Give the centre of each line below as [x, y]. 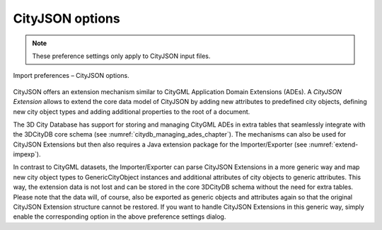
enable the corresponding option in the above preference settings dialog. [120, 217]
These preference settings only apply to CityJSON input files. [121, 56]
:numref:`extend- [334, 144]
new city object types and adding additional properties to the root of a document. [132, 111]
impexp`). [27, 154]
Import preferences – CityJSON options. [71, 76]
